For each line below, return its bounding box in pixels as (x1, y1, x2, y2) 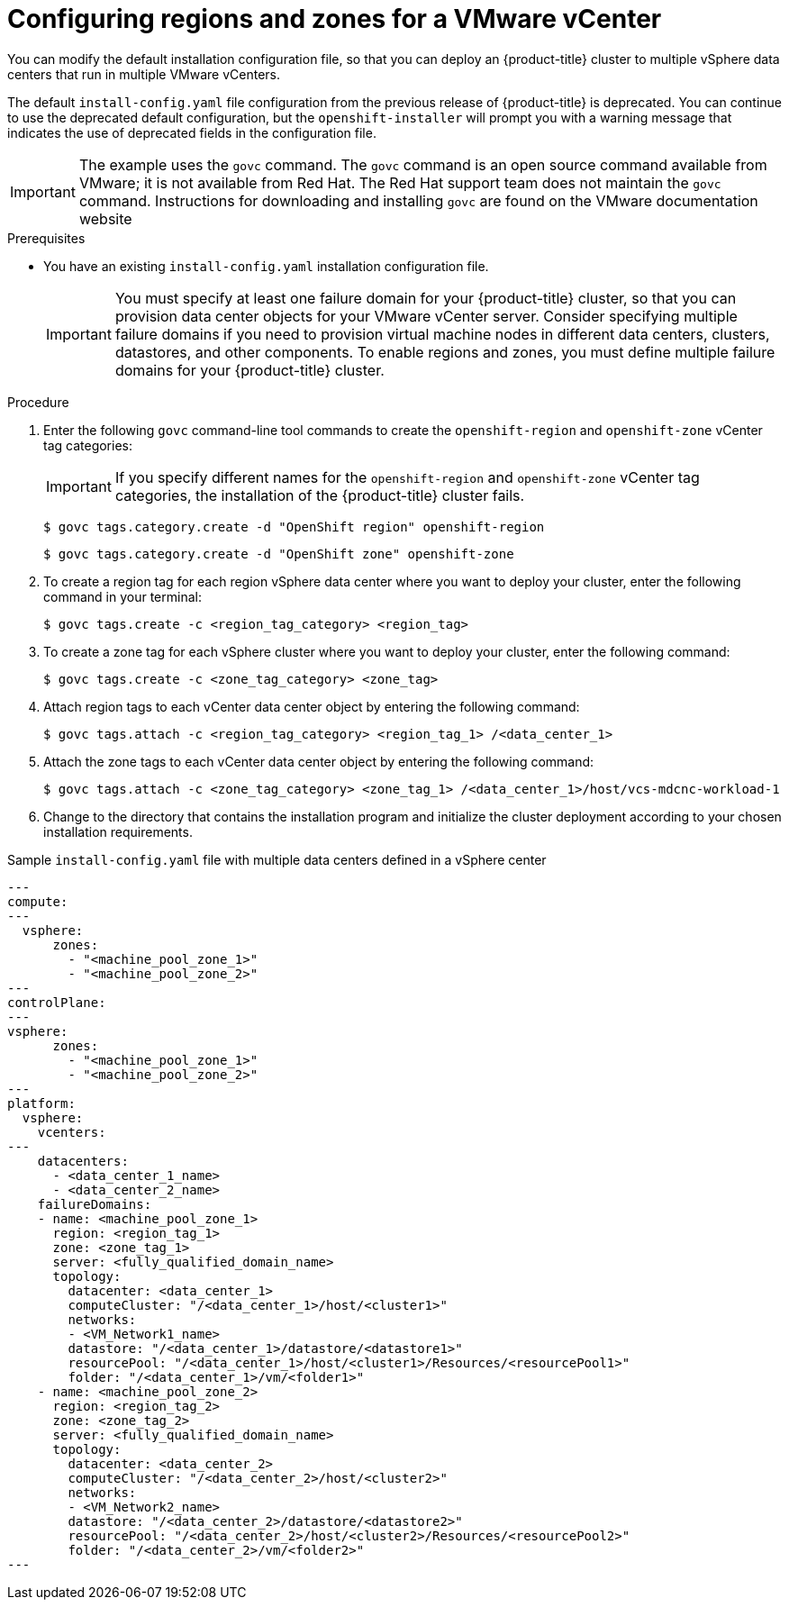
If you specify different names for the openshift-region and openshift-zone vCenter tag (114, 468, 700, 486)
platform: (7, 1095, 76, 1111)
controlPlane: (7, 994, 106, 1010)
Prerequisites (7, 230, 86, 246)
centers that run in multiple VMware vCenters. (7, 66, 280, 82)
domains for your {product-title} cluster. (114, 360, 385, 379)
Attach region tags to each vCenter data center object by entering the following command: (43, 698, 580, 714)
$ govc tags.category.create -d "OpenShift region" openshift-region (43, 519, 545, 534)
